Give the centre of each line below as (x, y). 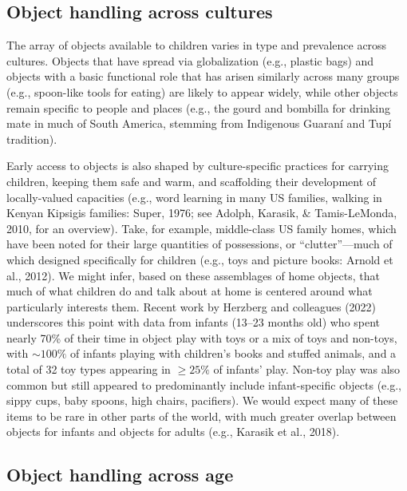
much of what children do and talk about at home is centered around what (190, 291)
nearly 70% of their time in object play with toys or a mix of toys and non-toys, (202, 337)
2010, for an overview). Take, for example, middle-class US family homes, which (202, 228)
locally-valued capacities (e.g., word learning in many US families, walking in (194, 197)
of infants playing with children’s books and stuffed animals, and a (233, 353)
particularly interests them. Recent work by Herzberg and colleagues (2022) (192, 306)
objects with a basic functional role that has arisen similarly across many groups (203, 76)
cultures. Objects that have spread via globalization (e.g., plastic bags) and (190, 60)
